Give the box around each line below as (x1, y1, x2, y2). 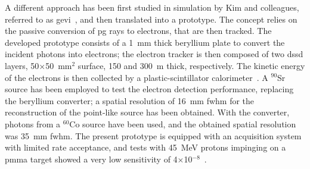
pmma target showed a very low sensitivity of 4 (5, 152, 178, 165)
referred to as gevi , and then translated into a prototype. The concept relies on (5, 12, 297, 25)
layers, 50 (5, 59, 39, 71)
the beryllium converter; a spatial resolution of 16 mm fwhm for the (5, 94, 255, 107)
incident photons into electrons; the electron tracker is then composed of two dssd (5, 48, 303, 60)
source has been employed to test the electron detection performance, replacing (5, 83, 294, 95)
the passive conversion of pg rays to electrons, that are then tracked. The (5, 24, 272, 37)
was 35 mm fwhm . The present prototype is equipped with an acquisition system (5, 129, 302, 142)
